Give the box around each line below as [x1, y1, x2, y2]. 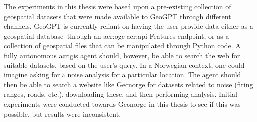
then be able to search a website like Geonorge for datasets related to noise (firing [4, 79, 253, 89]
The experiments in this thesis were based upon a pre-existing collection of [4, 1, 231, 11]
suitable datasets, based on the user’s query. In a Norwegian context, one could [4, 60, 245, 70]
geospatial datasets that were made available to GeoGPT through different [4, 11, 231, 21]
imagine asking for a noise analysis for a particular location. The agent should [4, 69, 241, 80]
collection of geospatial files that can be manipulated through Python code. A [4, 40, 241, 51]
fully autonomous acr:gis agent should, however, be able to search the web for [4, 50, 240, 60]
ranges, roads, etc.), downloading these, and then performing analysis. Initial [4, 89, 237, 99]
